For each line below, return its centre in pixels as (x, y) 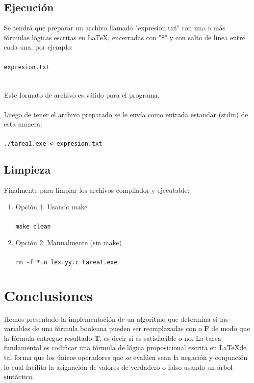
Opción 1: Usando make (51, 206)
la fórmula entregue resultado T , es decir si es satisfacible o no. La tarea (113, 338)
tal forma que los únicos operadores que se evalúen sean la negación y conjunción (126, 357)
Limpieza (27, 169)
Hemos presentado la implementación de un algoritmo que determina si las (116, 319)
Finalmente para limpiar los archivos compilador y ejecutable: (97, 190)
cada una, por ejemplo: (38, 47)
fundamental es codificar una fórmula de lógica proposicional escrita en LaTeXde (125, 347)
